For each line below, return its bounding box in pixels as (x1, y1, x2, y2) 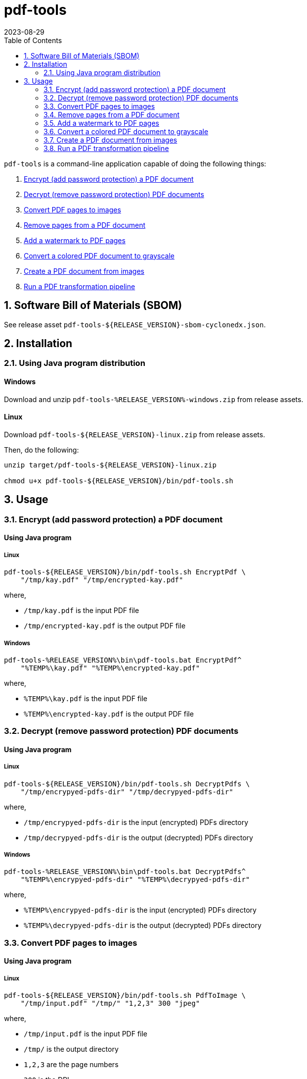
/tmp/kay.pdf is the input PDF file (24, 606, 139, 615)
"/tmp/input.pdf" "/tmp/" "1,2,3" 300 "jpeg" (20, 999, 200, 1008)
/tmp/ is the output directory (24, 1045, 119, 1054)
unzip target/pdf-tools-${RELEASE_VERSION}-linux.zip (4, 461, 217, 469)
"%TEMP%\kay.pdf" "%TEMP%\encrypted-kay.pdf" (20, 664, 200, 672)
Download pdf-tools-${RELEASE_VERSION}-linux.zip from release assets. (4, 430, 265, 439)
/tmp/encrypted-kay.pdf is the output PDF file (24, 621, 186, 630)
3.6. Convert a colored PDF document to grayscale (44, 127, 209, 136)
